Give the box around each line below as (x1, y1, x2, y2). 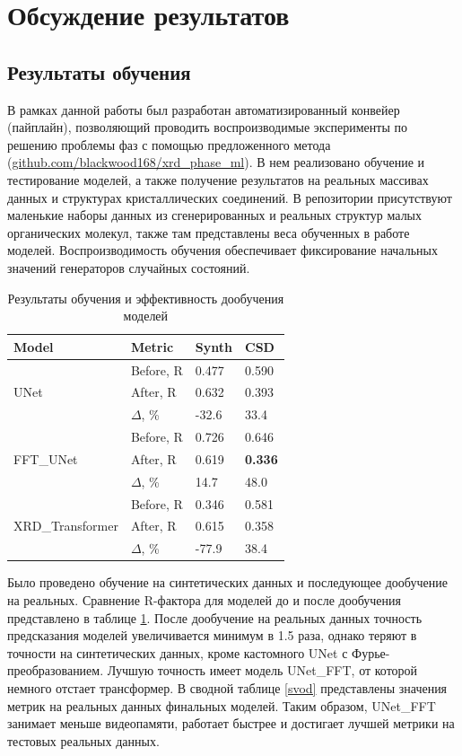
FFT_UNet (13, 449, 78, 468)
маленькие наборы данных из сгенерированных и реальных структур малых (7, 206, 423, 224)
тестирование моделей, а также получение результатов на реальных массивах (7, 170, 429, 189)
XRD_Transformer (13, 516, 118, 535)
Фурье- (352, 643, 390, 662)
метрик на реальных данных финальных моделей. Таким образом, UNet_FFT (7, 696, 436, 715)
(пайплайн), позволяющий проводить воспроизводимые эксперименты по (7, 118, 407, 136)
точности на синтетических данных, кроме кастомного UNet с (7, 643, 348, 662)
